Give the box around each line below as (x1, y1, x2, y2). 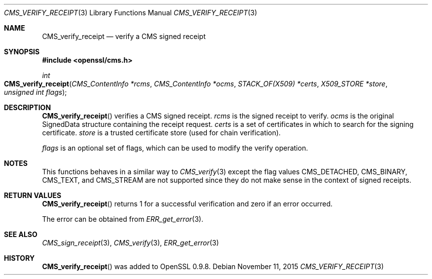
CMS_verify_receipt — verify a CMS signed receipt (42, 32, 206, 40)
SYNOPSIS (4, 47, 40, 56)
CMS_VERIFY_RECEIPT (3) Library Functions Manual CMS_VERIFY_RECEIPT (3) (4, 8, 257, 17)
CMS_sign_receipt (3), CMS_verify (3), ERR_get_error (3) (42, 239, 219, 247)
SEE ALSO (4, 230, 37, 239)
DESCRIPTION (4, 103, 51, 112)
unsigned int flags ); (4, 88, 67, 96)
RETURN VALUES (4, 191, 62, 199)
